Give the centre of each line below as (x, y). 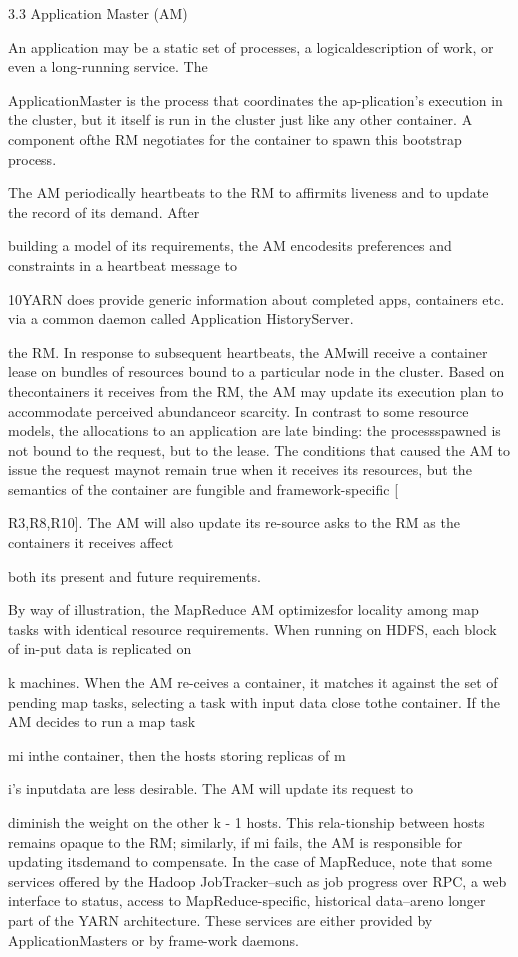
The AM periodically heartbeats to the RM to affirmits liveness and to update (248, 192)
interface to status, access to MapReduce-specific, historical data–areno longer (247, 900)
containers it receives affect (91, 542)
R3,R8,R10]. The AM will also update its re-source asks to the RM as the (234, 522)
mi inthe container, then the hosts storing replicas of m (177, 754)
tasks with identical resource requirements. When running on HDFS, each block (252, 628)
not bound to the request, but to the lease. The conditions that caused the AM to (259, 449)
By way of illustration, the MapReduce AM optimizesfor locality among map (243, 609)
